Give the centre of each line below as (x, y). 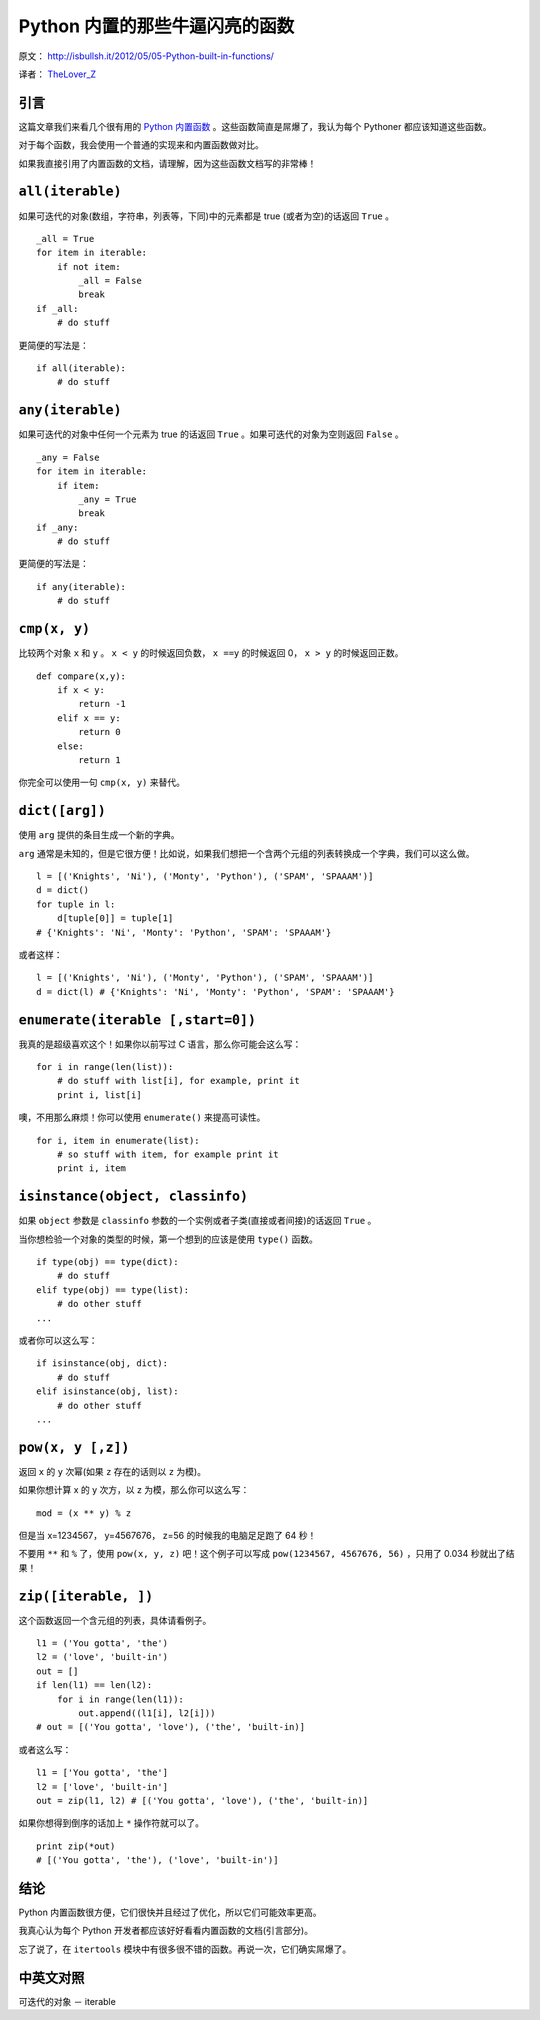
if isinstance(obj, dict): (102, 1363)
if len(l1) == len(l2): (94, 1685)
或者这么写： (45, 1749)
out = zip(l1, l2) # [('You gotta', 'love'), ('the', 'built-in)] (202, 1800)
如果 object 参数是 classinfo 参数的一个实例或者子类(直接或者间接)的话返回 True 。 (197, 1221)
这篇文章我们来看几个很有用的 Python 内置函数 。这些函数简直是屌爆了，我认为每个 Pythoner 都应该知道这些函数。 (255, 126)
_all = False (110, 281)
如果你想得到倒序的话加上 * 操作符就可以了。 (111, 1823)
